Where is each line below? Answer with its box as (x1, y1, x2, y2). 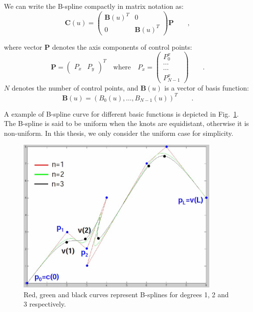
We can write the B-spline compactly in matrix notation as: (4, 1, 184, 11)
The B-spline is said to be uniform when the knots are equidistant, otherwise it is (4, 118, 249, 128)
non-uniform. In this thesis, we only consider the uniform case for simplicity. (4, 127, 233, 138)
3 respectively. (24, 299, 66, 309)
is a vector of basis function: (164, 83, 249, 93)
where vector (4, 41, 42, 52)
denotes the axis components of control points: (52, 41, 192, 52)
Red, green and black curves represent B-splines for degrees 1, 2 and (24, 289, 229, 299)
